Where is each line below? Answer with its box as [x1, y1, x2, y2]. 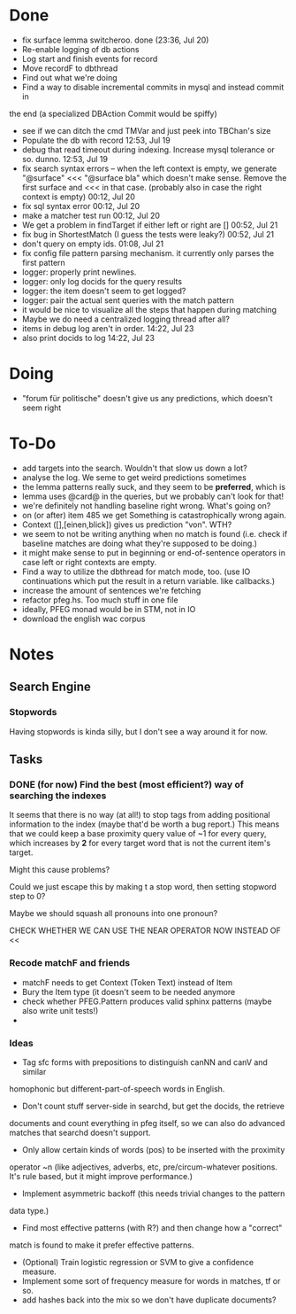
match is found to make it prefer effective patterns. [9, 1240, 194, 1250]
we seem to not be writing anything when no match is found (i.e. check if [21, 528, 288, 539]
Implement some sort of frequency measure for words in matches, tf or [21, 1275, 281, 1286]
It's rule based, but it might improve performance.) [9, 1170, 193, 1181]
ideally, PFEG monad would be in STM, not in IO [21, 603, 196, 614]
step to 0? [9, 891, 46, 902]
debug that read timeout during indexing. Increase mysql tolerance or [21, 144, 276, 155]
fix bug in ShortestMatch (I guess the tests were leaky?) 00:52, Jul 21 [21, 229, 275, 239]
